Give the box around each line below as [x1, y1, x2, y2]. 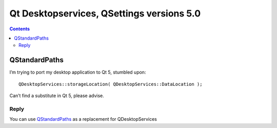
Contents [9, 26, 30, 32]
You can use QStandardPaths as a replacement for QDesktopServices [9, 116, 157, 122]
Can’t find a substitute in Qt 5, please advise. [9, 93, 105, 99]
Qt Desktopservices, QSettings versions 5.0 [9, 8, 201, 19]
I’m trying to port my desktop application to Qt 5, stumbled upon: [9, 69, 146, 76]
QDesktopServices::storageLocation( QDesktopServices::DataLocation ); [18, 81, 203, 87]
